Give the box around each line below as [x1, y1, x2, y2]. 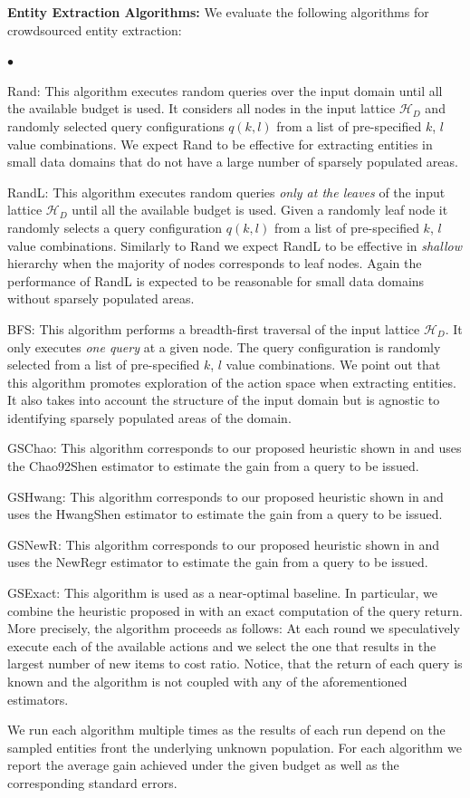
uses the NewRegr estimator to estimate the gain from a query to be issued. [7, 553, 428, 572]
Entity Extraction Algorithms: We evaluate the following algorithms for [7, 3, 429, 21]
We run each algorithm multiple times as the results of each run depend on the [7, 720, 446, 739]
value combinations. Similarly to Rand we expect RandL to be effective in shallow [7, 236, 462, 255]
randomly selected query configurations [7, 116, 225, 135]
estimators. [7, 689, 69, 708]
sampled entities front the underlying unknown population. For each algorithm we [7, 737, 462, 756]
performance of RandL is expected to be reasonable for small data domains [7, 271, 425, 290]
